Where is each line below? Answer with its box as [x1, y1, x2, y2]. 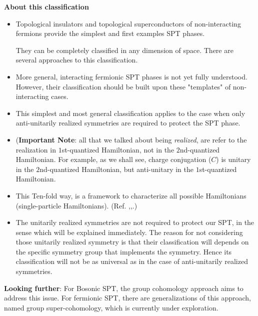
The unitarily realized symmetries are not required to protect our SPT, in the [15, 217, 254, 227]
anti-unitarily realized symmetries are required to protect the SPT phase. [15, 117, 240, 128]
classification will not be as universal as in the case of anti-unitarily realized [15, 256, 248, 266]
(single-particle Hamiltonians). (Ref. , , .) [15, 200, 137, 210]
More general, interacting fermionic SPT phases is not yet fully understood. [15, 71, 247, 81]
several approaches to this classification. [15, 54, 138, 65]
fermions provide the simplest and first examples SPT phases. [15, 28, 205, 38]
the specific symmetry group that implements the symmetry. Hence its [15, 246, 232, 256]
